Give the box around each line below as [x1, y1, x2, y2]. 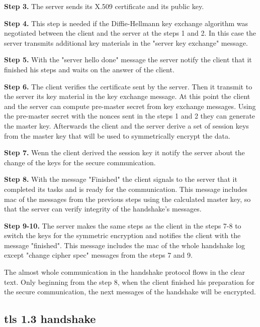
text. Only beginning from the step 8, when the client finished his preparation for [4, 276, 255, 287]
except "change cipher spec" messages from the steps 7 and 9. [4, 250, 193, 260]
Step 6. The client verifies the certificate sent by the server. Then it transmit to [4, 81, 252, 91]
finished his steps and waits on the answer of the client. [4, 64, 175, 74]
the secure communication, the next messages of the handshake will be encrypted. [4, 286, 256, 297]
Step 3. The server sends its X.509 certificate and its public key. [4, 1, 204, 11]
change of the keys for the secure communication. [4, 157, 156, 167]
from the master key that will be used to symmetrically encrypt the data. [4, 130, 230, 141]
